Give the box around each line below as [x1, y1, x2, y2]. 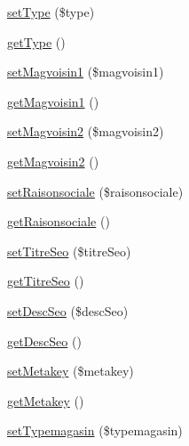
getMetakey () [7, 391, 84, 410]
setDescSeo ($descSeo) [7, 301, 129, 320]
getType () [7, 32, 66, 51]
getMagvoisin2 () [7, 151, 99, 170]
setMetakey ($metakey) [7, 361, 134, 380]
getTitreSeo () [7, 272, 84, 290]
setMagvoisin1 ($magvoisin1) [7, 62, 164, 81]
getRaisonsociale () [7, 212, 110, 231]
